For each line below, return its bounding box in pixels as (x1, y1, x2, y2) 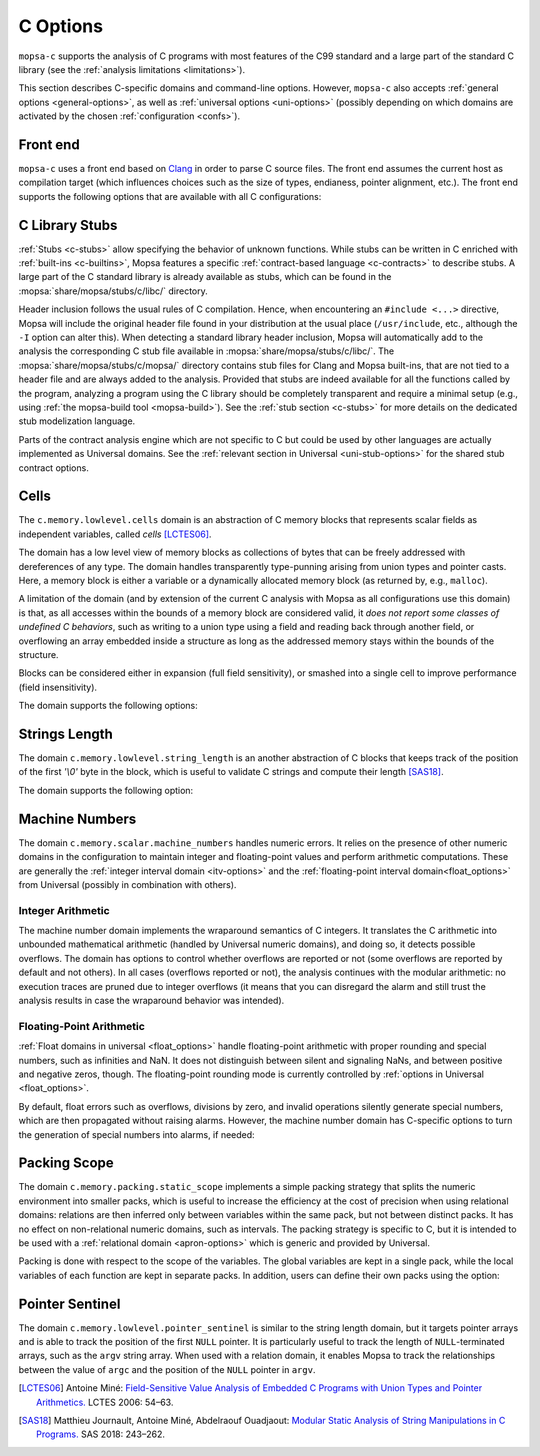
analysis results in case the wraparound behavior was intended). (18, 995, 285, 1007)
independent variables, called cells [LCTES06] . (18, 528, 212, 540)
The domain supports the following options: (18, 700, 199, 712)
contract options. (18, 461, 89, 474)
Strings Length (18, 725, 114, 742)
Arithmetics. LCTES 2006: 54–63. (36, 1396, 174, 1408)
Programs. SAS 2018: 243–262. (36, 1428, 165, 1440)
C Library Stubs (18, 216, 118, 234)
